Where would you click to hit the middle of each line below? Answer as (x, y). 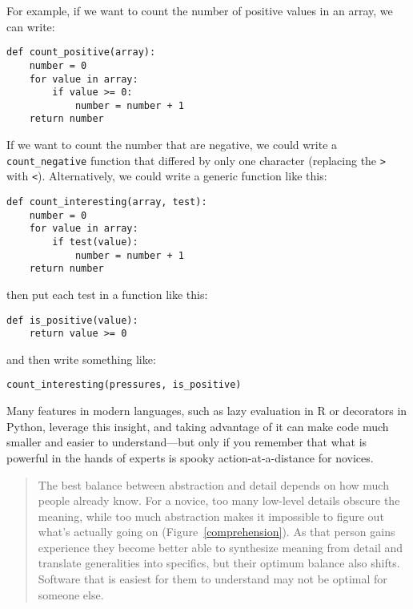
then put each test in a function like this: (107, 294)
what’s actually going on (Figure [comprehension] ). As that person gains (217, 532)
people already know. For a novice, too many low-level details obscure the (219, 500)
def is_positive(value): (72, 320)
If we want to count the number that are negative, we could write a (172, 145)
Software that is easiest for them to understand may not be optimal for (213, 579)
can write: (31, 26)
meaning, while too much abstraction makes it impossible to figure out (211, 516)
